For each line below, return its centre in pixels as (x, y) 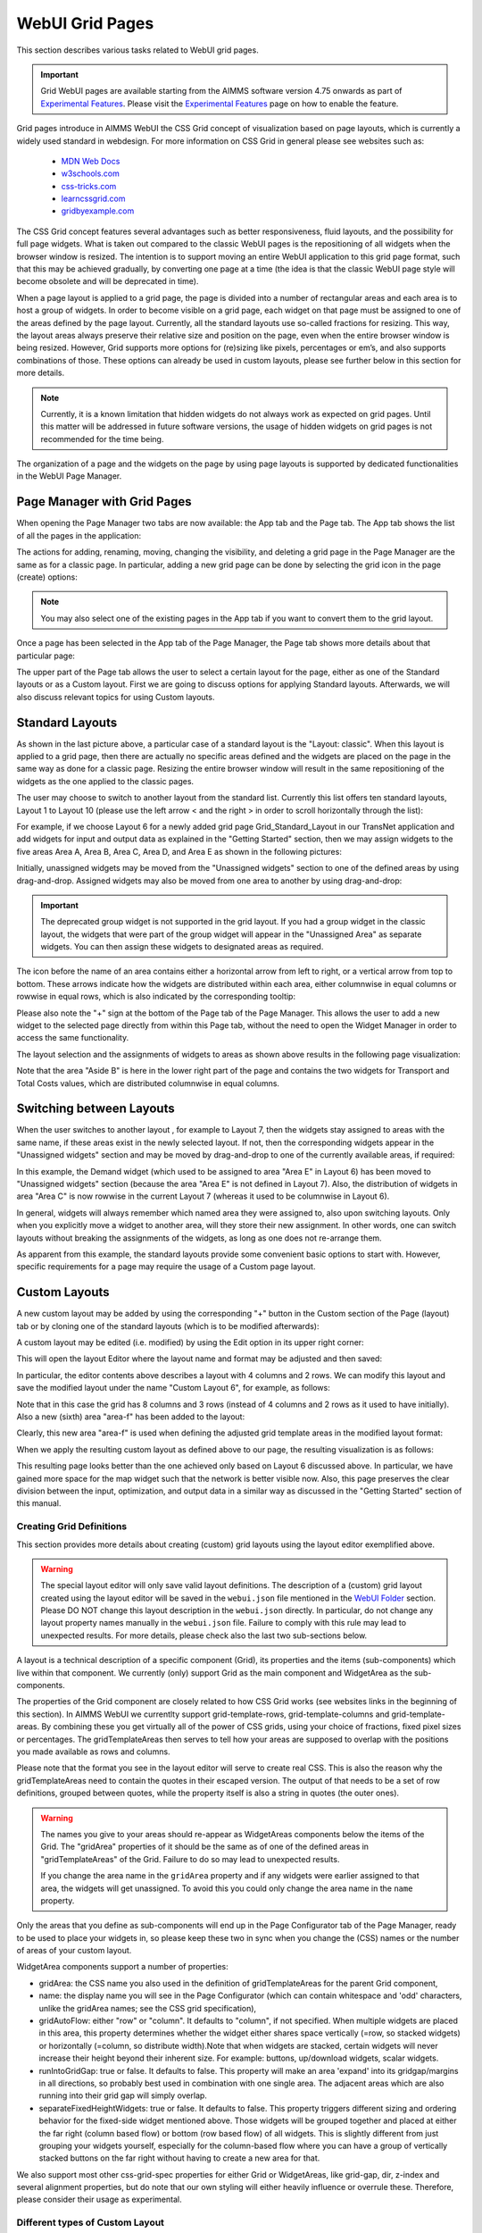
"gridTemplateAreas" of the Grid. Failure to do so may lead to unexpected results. (190, 1859)
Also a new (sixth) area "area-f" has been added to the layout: (131, 1417)
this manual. (39, 1503)
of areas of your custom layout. (74, 1951)
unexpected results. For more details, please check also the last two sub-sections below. (204, 1635)
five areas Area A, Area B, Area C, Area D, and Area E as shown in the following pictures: (179, 851)
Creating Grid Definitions (72, 1526)
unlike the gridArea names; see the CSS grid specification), (148, 2008)
